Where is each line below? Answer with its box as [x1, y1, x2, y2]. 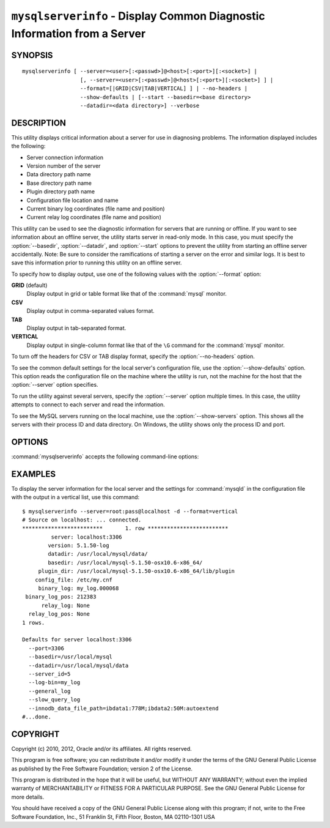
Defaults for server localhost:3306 [22, 636, 132, 643]
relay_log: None [41, 602, 90, 609]
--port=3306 [28, 644, 64, 652]
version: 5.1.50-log [48, 542, 109, 549]
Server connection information [26, 154, 104, 161]
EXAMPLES [11, 469, 56, 479]
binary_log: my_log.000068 [38, 585, 119, 592]
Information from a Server [11, 26, 146, 40]
